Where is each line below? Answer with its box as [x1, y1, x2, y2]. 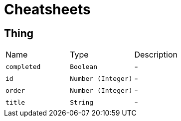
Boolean [70, 62, 98, 70]
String [70, 98, 94, 106]
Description [134, 50, 178, 60]
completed [5, 62, 41, 70]
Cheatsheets [4, 1, 91, 18]
